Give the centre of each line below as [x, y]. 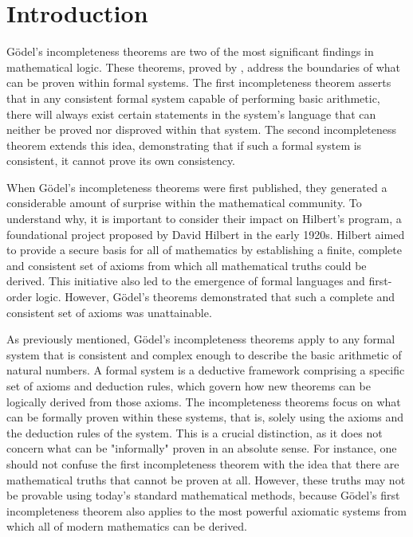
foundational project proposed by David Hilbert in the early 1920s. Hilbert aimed [206, 234]
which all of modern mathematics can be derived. [127, 526]
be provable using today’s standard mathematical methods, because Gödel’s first [203, 495]
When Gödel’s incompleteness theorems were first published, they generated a [197, 187]
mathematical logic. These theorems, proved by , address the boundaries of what [204, 67]
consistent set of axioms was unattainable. [109, 312]
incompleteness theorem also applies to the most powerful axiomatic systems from [206, 510]
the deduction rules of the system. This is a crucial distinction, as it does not [195, 432]
